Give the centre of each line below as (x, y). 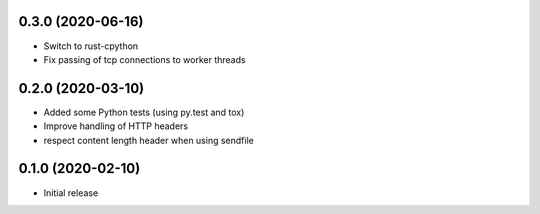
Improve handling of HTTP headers (116, 126)
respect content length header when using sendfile (148, 140)
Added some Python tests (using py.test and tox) (144, 112)
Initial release (71, 192)
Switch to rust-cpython (91, 46)
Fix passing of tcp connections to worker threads (144, 59)
